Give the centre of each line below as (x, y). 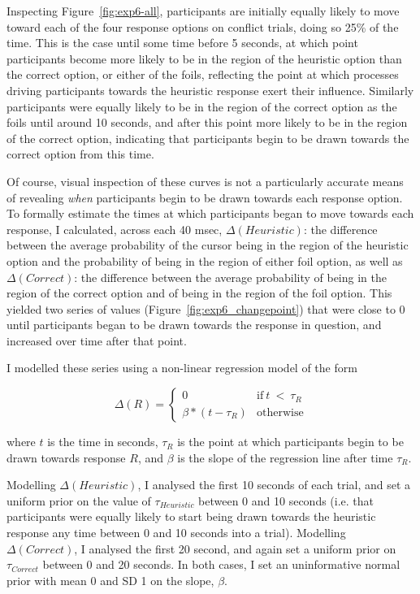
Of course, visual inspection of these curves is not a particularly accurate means (205, 181)
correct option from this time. (80, 154)
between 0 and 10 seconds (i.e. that (286, 500)
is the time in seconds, (103, 442)
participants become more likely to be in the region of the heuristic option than (204, 58)
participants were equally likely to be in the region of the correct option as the (202, 106)
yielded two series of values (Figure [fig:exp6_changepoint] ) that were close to (201, 308)
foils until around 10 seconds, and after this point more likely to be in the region (207, 122)
